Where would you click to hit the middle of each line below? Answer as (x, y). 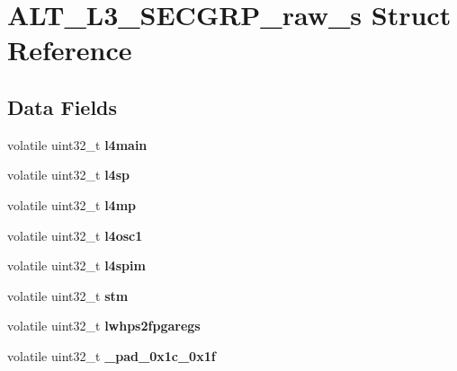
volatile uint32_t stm (68, 295)
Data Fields (63, 106)
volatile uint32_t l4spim (76, 265)
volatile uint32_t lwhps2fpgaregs (104, 326)
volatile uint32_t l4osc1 (75, 235)
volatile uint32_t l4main (77, 144)
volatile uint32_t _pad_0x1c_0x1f (112, 355)
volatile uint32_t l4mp (72, 204)
